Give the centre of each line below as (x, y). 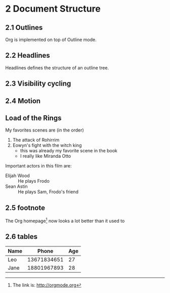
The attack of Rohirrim (36, 140)
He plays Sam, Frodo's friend (48, 192)
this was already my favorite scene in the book (69, 151)
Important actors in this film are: (38, 166)
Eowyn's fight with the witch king (47, 145)
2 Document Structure (53, 9)
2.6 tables (22, 237)
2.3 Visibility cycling (38, 84)
